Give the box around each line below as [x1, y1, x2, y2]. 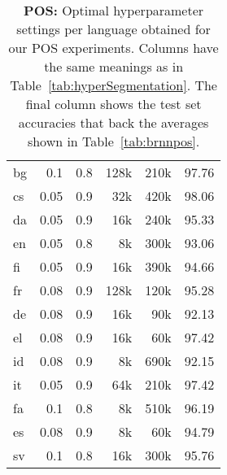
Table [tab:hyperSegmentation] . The [10, 76, 217, 94]
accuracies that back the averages [18, 113, 209, 132]
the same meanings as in [44, 57, 184, 76]
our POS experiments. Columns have [8, 38, 219, 57]
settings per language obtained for [16, 20, 211, 38]
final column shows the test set [25, 94, 202, 113]
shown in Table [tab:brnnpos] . [27, 132, 200, 150]
